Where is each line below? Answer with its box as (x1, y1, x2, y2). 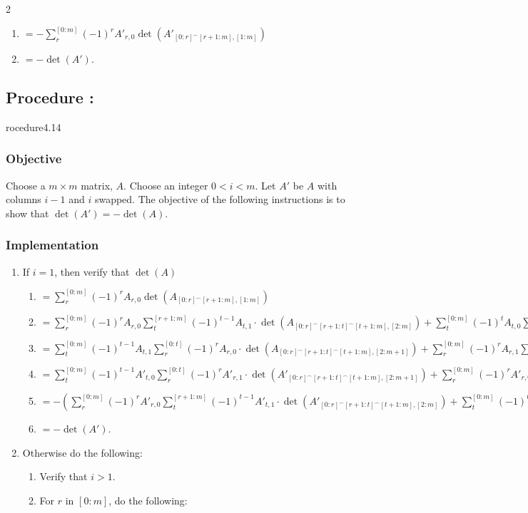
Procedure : (6, 86, 94, 108)
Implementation (6, 236, 99, 254)
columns (6, 192, 41, 207)
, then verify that (54, 264, 130, 279)
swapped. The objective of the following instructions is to (94, 192, 345, 207)
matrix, (81, 177, 113, 192)
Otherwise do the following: (22, 445, 143, 460)
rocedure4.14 (6, 119, 61, 134)
